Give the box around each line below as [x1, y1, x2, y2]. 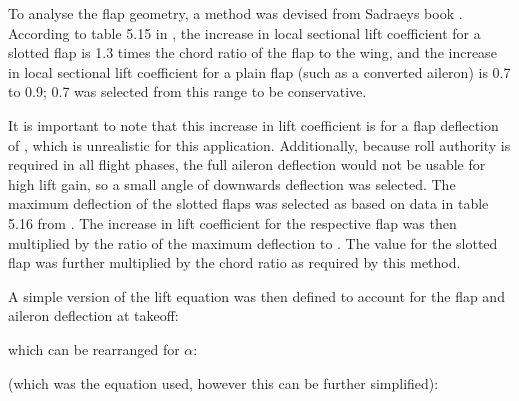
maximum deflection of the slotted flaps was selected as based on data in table [8, 193, 489, 214]
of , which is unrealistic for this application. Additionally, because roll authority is [8, 134, 511, 155]
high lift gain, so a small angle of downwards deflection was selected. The [8, 173, 456, 194]
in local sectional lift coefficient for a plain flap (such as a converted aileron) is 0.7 [8, 61, 511, 82]
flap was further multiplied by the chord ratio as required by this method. [8, 252, 461, 273]
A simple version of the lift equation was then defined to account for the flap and [8, 285, 505, 306]
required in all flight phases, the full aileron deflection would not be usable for [8, 154, 486, 175]
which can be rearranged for [8, 338, 180, 359]
